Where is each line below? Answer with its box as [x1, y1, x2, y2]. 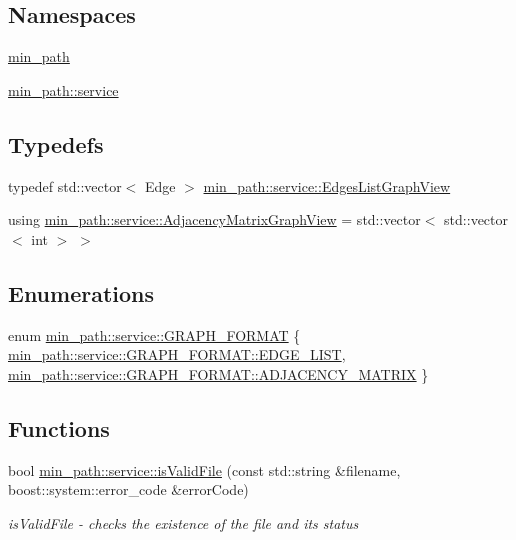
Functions [8, 412, 110, 443]
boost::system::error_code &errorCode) [8, 479, 249, 500]
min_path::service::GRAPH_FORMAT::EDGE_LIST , [8, 344, 346, 365]
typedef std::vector [8, 175, 122, 196]
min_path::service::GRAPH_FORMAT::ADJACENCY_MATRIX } [8, 363, 429, 384]
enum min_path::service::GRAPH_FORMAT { [8, 324, 301, 345]
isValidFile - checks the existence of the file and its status [8, 512, 359, 533]
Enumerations [8, 277, 155, 308]
